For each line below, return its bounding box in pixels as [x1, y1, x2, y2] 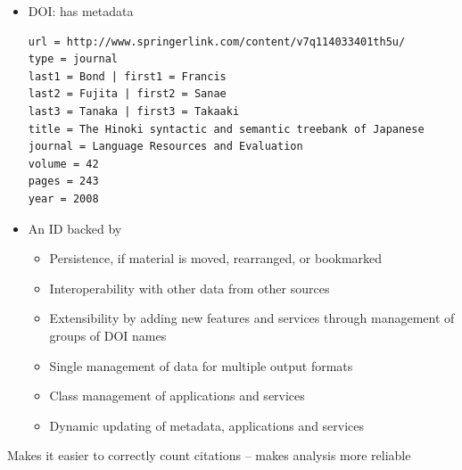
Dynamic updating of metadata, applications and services [49, 416, 365, 434]
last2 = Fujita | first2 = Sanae [28, 87, 227, 101]
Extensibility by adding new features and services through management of [49, 309, 455, 327]
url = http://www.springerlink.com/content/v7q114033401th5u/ [28, 35, 406, 48]
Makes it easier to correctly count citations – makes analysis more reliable [7, 446, 411, 465]
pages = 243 [28, 175, 99, 188]
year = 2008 [28, 192, 99, 205]
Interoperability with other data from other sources [49, 278, 330, 297]
